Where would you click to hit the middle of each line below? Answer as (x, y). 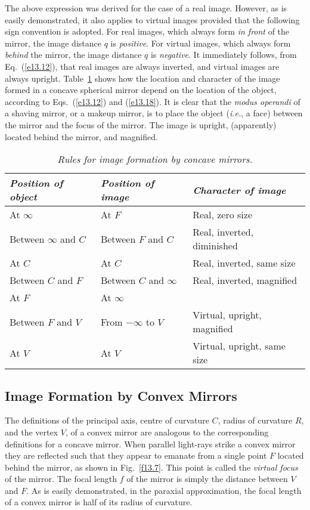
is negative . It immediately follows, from (224, 55)
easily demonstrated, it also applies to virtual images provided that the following (152, 19)
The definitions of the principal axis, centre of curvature (107, 420)
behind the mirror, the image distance (73, 55)
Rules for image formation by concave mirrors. (155, 159)
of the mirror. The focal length (61, 479)
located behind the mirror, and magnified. (81, 136)
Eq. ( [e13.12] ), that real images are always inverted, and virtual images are (142, 66)
